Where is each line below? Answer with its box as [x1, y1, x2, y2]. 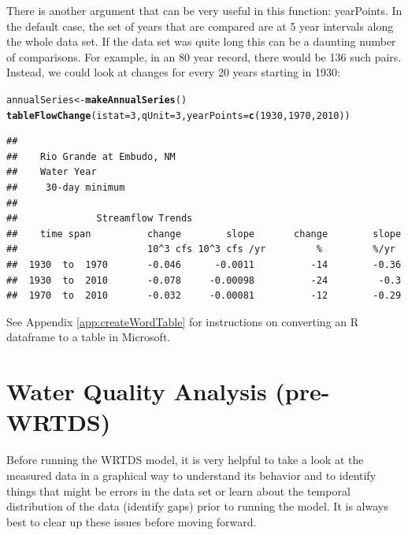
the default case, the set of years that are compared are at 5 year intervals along [6, 17, 394, 34]
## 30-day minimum [6, 182, 125, 194]
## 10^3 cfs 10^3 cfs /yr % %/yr [6, 243, 395, 255]
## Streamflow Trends [6, 213, 193, 225]
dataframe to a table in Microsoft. [6, 329, 171, 345]
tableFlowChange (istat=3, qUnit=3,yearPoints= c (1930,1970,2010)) [6, 110, 351, 121]
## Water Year [6, 166, 97, 178]
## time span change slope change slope [6, 228, 402, 240]
